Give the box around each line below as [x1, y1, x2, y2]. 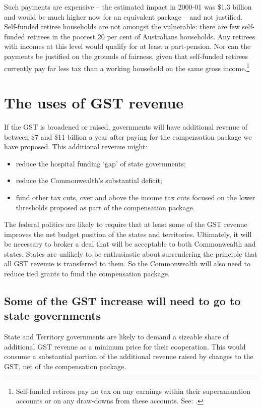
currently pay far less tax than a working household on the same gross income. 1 [4, 61, 250, 73]
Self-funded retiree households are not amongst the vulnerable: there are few [4, 21, 240, 32]
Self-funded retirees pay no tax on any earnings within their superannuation [16, 385, 251, 396]
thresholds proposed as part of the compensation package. [16, 202, 195, 212]
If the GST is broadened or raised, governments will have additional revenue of [4, 121, 248, 132]
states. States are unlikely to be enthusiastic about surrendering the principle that [4, 248, 257, 259]
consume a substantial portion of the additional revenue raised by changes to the [4, 351, 253, 362]
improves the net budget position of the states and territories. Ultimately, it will [4, 228, 252, 239]
